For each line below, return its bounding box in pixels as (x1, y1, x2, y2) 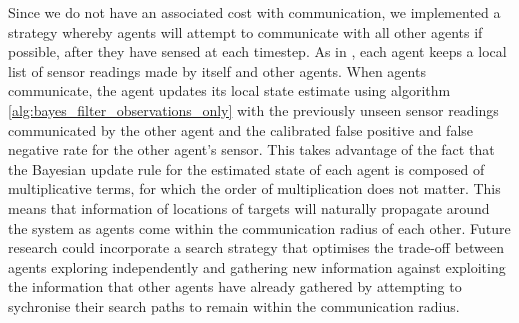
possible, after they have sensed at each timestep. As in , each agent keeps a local (8, 41, 507, 62)
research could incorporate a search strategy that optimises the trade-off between (8, 237, 505, 258)
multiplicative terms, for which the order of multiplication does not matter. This (8, 178, 501, 199)
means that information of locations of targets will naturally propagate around (8, 197, 490, 218)
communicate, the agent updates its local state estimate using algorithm (8, 80, 451, 101)
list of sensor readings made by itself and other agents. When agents (8, 60, 426, 81)
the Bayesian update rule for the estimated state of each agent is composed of (8, 158, 485, 179)
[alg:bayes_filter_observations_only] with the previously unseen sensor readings (8, 99, 499, 120)
